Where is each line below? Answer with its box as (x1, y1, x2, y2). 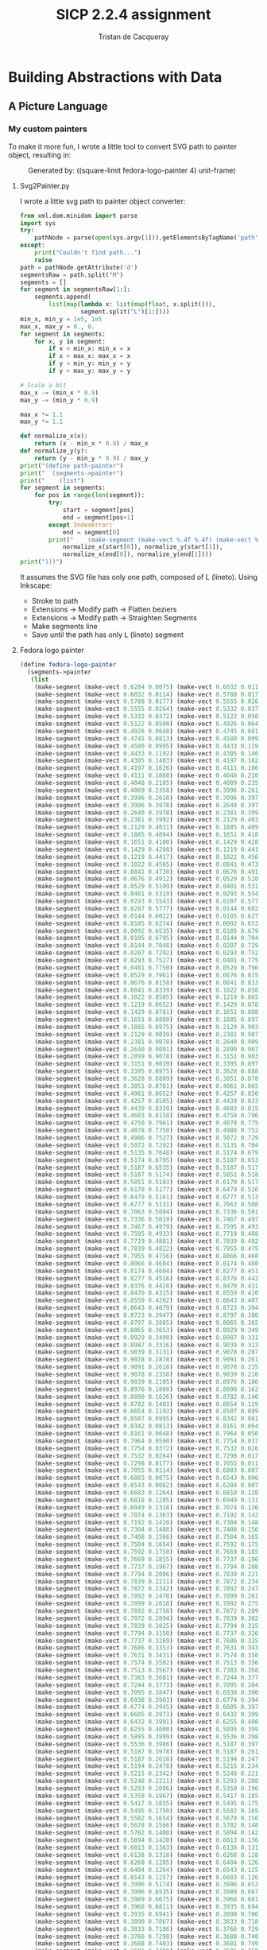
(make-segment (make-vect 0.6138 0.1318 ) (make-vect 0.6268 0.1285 (34, 1851, 262, 1859)
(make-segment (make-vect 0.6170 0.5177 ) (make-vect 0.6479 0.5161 (34, 1186, 262, 1194)
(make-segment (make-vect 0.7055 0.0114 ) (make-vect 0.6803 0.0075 (34, 1466, 262, 1474)
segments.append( (34, 293, 91, 301)
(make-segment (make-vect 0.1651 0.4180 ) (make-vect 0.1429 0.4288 (34, 838, 262, 846)
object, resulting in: (8, 150, 72, 160)
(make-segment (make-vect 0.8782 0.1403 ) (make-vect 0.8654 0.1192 (34, 1400, 262, 1408)
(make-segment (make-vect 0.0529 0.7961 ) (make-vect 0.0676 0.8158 (34, 971, 262, 979)
